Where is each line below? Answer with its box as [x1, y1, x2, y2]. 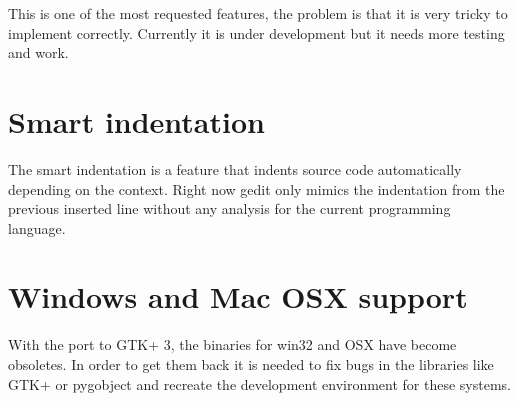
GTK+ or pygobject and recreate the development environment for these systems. [8, 373, 512, 394]
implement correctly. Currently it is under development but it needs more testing [8, 22, 505, 43]
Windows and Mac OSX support [8, 276, 468, 317]
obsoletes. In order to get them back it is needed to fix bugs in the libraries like [8, 354, 494, 374]
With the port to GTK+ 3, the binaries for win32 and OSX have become [8, 334, 457, 355]
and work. [8, 42, 69, 63]
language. [8, 217, 66, 238]
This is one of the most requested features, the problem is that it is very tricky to [8, 3, 508, 23]
